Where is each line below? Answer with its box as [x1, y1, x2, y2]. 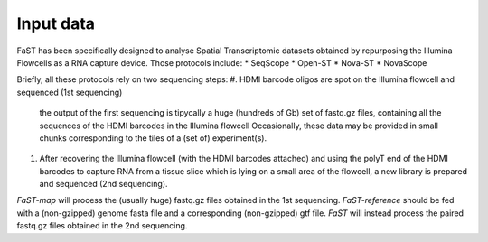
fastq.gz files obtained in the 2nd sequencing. [16, 220, 188, 231]
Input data [16, 14, 95, 33]
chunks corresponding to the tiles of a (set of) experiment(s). [39, 132, 267, 144]
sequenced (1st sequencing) [16, 87, 123, 98]
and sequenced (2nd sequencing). [39, 179, 168, 190]
